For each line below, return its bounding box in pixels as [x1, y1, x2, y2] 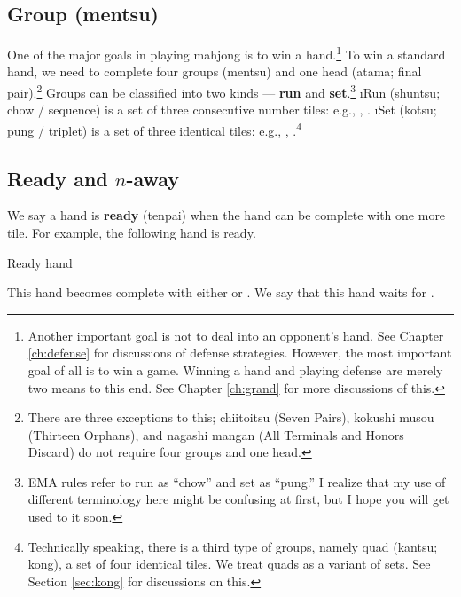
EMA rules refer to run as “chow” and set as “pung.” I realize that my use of [27, 472, 446, 491]
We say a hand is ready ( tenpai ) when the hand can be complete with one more [7, 206, 446, 224]
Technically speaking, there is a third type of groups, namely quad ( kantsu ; [27, 537, 438, 555]
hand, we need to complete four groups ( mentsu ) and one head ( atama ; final [7, 62, 422, 81]
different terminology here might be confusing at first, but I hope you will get [27, 490, 449, 508]
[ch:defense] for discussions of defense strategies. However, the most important [27, 343, 452, 362]
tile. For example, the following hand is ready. [7, 223, 256, 241]
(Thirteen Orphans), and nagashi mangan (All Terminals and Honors [27, 425, 404, 444]
